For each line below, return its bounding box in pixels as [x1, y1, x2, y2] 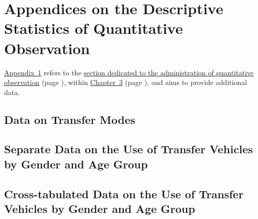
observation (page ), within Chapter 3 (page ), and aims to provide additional [4, 77, 247, 87]
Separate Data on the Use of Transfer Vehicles [4, 141, 253, 157]
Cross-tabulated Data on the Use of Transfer [4, 186, 244, 201]
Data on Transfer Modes [4, 111, 135, 127]
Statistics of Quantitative [4, 18, 183, 38]
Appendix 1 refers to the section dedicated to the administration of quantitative [4, 67, 254, 77]
